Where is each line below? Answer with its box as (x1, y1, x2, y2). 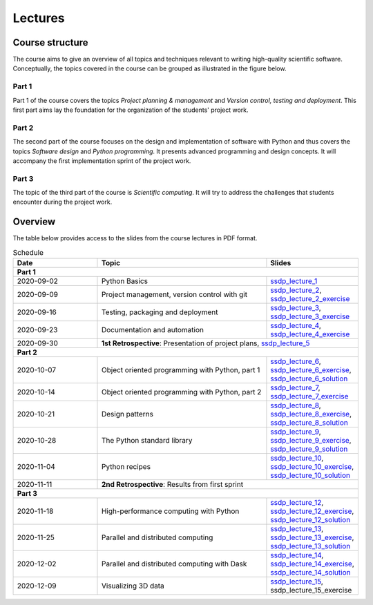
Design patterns (101, 410, 153, 419)
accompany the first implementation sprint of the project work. (12, 156, 191, 165)
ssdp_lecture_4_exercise (270, 329, 350, 339)
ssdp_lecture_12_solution (270, 515, 351, 525)
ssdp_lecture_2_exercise (270, 294, 350, 304)
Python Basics (101, 276, 149, 286)
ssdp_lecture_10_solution (270, 470, 350, 480)
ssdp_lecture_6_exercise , (270, 365, 352, 375)
